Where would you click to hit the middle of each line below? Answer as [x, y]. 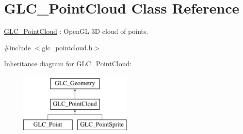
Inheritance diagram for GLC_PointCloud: [68, 64]
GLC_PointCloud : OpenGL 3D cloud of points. [76, 31]
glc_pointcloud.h [67, 47]
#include [17, 47]
